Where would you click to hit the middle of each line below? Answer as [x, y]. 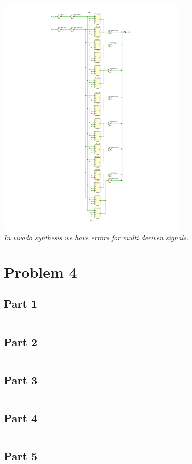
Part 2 [21, 341]
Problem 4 [41, 271]
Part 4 [21, 418]
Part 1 [21, 303]
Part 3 [21, 379]
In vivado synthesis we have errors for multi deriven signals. [96, 237]
